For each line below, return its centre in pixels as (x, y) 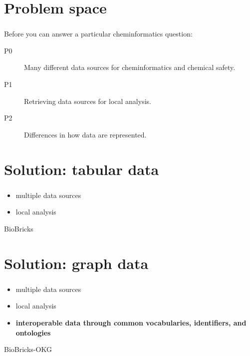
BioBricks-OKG (28, 349)
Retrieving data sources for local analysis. (88, 101)
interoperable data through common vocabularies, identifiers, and (131, 323)
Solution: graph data (76, 263)
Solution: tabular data (82, 169)
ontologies (33, 332)
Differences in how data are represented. (85, 134)
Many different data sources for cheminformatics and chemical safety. (130, 67)
